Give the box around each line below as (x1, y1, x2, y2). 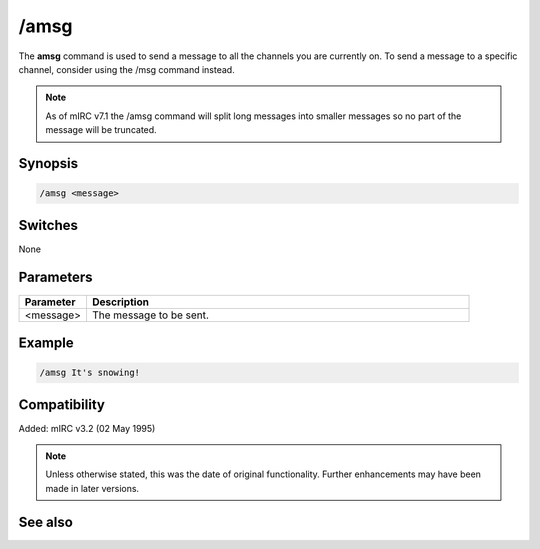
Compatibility (18, 396, 105, 413)
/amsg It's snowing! (39, 367, 140, 379)
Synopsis (18, 155, 79, 172)
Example (18, 334, 74, 351)
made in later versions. (45, 482, 140, 494)
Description (91, 295, 150, 309)
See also (18, 513, 74, 530)
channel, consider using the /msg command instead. (18, 63, 235, 75)
